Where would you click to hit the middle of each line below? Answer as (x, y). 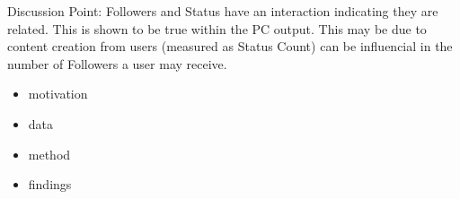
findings (50, 184)
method (49, 154)
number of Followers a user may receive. (117, 63)
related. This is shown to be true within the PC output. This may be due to (217, 28)
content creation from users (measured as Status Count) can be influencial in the (230, 46)
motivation (58, 94)
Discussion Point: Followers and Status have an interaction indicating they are (223, 11)
